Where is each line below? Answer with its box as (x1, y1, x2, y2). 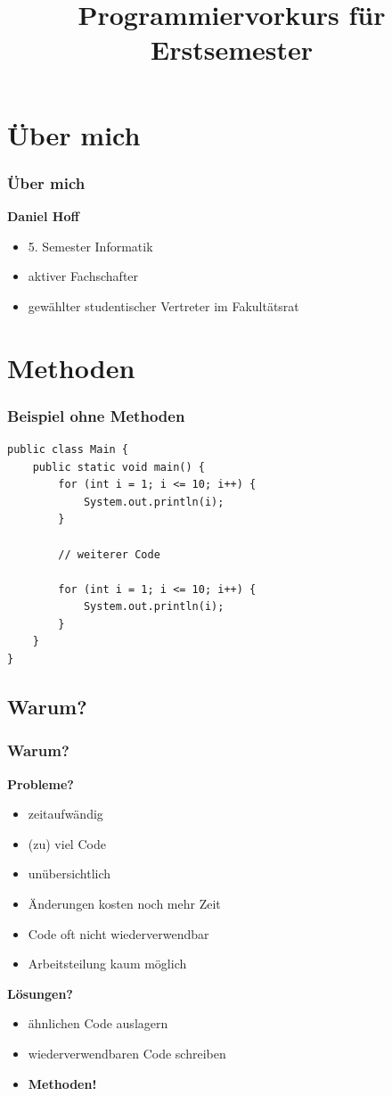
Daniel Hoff (7, 206, 79, 225)
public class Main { (7, 442, 129, 456)
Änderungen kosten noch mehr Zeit (28, 894, 221, 913)
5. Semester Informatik (28, 236, 153, 255)
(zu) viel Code (28, 834, 106, 853)
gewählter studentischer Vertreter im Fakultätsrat (28, 296, 299, 315)
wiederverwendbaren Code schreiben (28, 1044, 226, 1062)
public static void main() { (32, 460, 205, 474)
